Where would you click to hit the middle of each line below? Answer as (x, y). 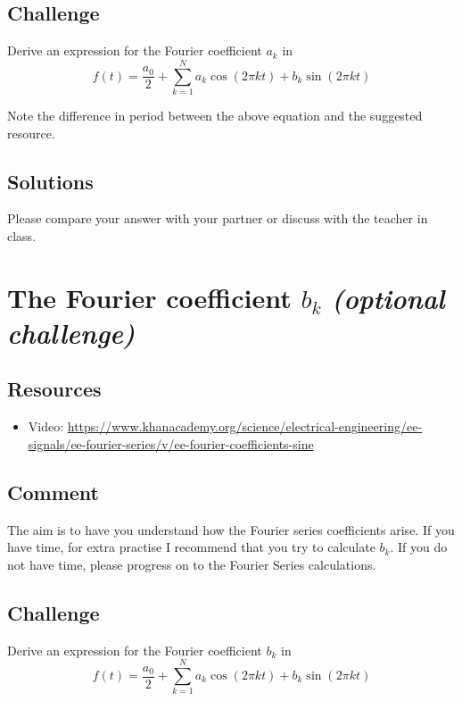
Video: (46, 426)
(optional (388, 297)
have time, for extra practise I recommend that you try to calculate (191, 547)
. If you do (419, 547)
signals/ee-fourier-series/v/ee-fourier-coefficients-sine (171, 443)
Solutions (50, 181)
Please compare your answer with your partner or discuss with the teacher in (218, 218)
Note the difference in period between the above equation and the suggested (215, 115)
